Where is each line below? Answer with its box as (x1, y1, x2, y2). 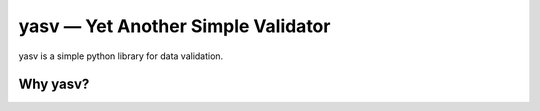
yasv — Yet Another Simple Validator (18, 15, 331, 37)
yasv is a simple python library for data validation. (18, 50, 224, 62)
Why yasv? (18, 76, 90, 93)
